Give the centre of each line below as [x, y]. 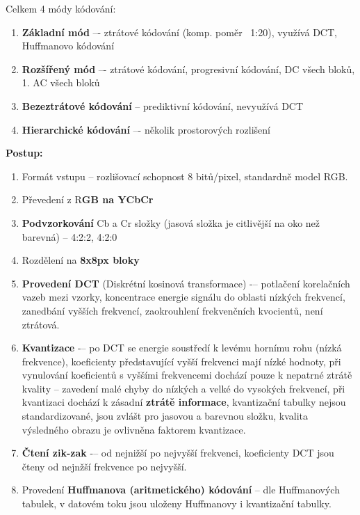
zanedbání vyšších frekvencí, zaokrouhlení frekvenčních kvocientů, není [172, 310]
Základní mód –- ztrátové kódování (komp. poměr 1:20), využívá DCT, [179, 32]
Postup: [24, 153]
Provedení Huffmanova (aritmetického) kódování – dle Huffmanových [181, 490]
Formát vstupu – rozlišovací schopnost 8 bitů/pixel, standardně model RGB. [185, 176]
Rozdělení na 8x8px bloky [81, 260]
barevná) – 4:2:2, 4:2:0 [69, 236]
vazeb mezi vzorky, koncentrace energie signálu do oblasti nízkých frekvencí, [183, 297]
